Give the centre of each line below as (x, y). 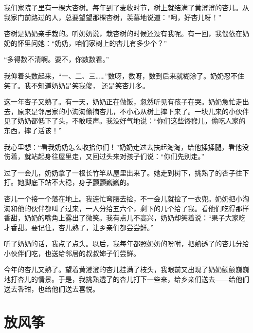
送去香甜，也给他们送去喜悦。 (52, 288)
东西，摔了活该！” (33, 130)
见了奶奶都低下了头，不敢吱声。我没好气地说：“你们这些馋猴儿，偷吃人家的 (125, 121)
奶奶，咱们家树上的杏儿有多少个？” (111, 43)
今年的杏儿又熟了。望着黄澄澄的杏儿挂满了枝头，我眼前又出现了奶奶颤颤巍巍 (126, 269)
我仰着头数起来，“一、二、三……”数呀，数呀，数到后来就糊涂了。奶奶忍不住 (124, 75)
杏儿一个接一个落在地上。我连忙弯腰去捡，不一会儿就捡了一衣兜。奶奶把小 (123, 198)
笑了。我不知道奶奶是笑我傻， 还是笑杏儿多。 (77, 85)
